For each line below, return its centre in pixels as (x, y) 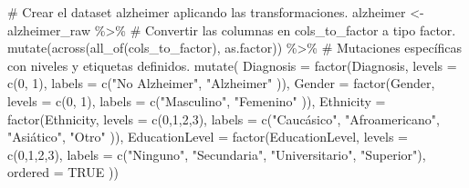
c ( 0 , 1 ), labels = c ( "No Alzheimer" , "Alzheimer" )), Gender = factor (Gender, (221, 83)
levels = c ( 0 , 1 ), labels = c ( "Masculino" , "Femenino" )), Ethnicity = (197, 100)
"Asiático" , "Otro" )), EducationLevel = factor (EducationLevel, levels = (208, 137)
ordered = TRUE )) (63, 172)
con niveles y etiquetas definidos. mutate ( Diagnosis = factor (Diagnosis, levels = (232, 65)
